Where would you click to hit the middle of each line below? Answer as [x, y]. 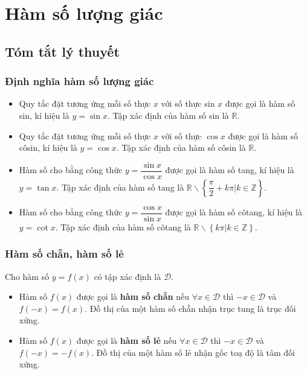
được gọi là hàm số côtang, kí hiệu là [234, 212]
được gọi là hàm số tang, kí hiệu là [230, 170]
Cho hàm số [27, 276]
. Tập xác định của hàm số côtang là [123, 227]
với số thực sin [188, 103]
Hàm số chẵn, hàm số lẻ [64, 254]
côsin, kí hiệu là [48, 147]
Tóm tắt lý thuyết [62, 51]
